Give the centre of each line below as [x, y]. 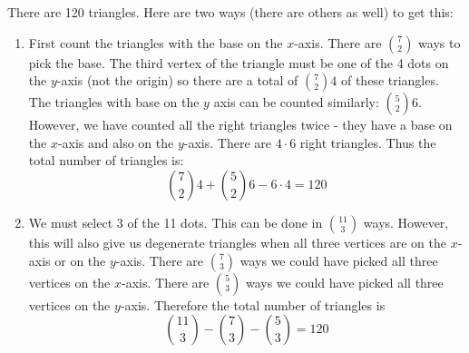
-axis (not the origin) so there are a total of [177, 80]
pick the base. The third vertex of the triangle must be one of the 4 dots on [239, 62]
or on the [80, 260]
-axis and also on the [116, 142]
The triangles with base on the [114, 102]
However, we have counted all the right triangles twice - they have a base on [240, 125]
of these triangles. [390, 80]
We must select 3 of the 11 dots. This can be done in [176, 222]
